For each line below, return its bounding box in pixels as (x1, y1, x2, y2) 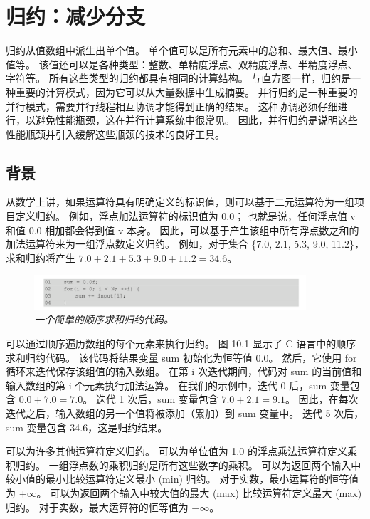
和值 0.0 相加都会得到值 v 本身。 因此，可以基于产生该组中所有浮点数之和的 (6, 222, 359, 237)
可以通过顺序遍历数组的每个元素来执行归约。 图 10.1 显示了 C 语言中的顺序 (6, 336, 356, 351)
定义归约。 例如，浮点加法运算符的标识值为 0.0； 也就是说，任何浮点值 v (15, 209, 356, 224)
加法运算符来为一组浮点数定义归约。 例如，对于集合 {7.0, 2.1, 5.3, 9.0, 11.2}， (6, 236, 364, 251)
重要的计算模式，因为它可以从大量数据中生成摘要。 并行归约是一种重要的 (15, 84, 358, 99)
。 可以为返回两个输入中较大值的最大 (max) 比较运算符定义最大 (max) (36, 486, 362, 500)
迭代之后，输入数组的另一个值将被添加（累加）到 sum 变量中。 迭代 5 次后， (6, 406, 364, 421)
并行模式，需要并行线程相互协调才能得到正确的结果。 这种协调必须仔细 (6, 98, 338, 113)
